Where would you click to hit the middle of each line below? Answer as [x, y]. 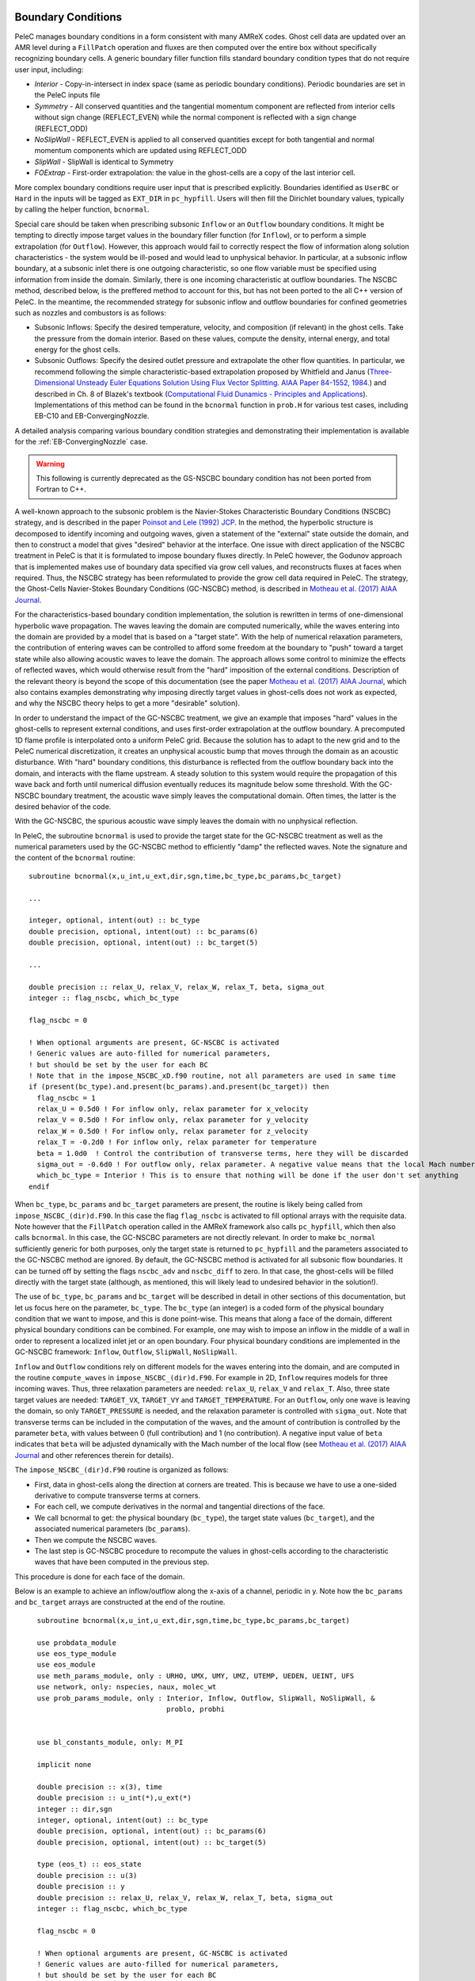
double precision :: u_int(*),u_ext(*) [114, 1798]
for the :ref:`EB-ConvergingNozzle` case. [81, 442]
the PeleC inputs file [67, 95]
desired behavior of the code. [63, 806]
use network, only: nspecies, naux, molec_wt [127, 1687]
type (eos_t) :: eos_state [89, 1865]
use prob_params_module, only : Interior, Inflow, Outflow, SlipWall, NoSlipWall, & [206, 1698]
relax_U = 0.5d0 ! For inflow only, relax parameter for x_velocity [173, 1109]
